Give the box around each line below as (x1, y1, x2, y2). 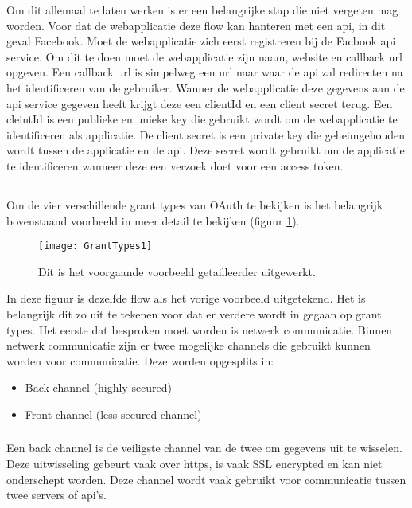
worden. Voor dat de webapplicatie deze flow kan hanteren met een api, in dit (6, 17, 386, 33)
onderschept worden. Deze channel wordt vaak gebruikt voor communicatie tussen (6, 471, 406, 487)
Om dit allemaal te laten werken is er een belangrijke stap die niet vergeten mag (6, 2, 398, 18)
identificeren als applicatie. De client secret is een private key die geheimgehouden (6, 126, 405, 143)
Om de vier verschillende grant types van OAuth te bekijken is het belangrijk (6, 196, 383, 213)
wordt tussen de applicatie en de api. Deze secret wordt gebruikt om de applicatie (6, 142, 405, 158)
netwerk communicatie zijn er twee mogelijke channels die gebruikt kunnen (6, 337, 371, 354)
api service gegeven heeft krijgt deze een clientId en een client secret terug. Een (6, 95, 393, 111)
